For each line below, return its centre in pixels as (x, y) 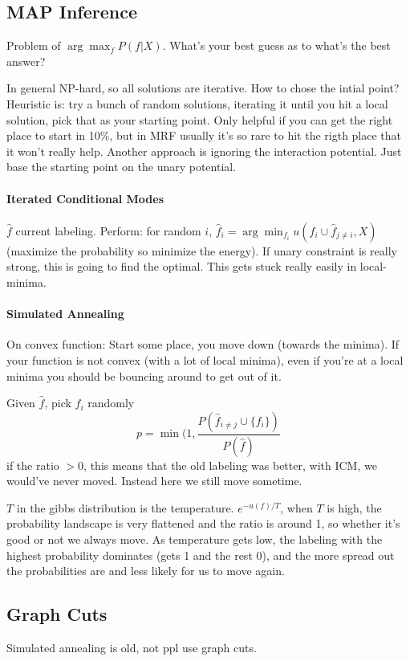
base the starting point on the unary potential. (122, 167)
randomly (111, 403)
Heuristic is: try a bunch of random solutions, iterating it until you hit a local (197, 103)
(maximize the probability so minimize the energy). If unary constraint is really (202, 250)
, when (296, 507)
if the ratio (33, 465)
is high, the (354, 507)
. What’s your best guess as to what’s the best (276, 45)
